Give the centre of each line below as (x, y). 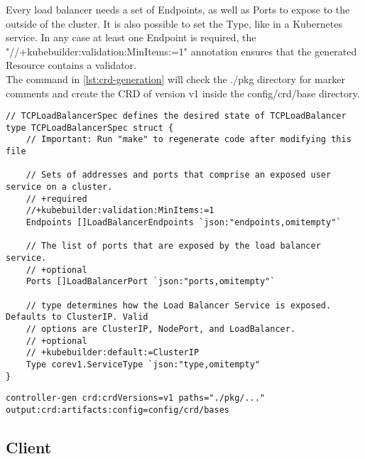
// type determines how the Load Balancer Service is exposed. (179, 305)
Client (29, 447)
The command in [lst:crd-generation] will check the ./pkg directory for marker (175, 79)
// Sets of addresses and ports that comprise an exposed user (179, 175)
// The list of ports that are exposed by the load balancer (173, 246)
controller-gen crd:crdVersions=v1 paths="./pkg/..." (136, 398)
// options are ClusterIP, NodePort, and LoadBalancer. (161, 329)
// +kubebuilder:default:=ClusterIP (113, 353)
